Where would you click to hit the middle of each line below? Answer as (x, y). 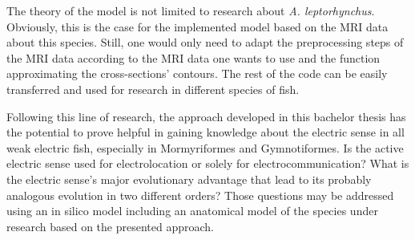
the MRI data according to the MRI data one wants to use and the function (193, 57)
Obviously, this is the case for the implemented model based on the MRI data (197, 26)
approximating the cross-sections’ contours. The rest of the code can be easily (197, 73)
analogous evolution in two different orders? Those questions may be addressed (200, 195)
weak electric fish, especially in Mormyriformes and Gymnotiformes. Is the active (205, 147)
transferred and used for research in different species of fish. (153, 89)
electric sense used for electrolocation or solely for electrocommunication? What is (208, 163)
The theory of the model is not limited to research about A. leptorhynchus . (191, 10)
